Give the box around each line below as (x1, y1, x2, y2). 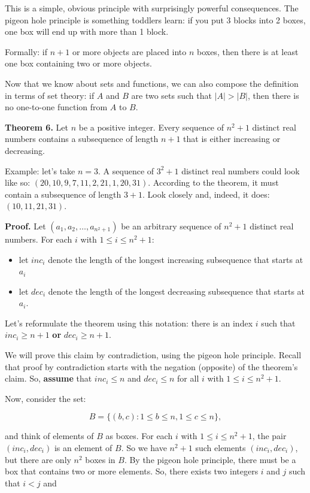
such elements (195, 441, 246, 454)
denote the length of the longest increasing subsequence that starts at (48, 253, 303, 265)
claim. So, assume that (5, 372, 92, 385)
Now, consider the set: (5, 392, 86, 404)
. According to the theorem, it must (148, 176, 279, 189)
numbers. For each (5, 232, 72, 245)
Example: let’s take (5, 164, 75, 177)
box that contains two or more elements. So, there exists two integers (5, 465, 259, 477)
